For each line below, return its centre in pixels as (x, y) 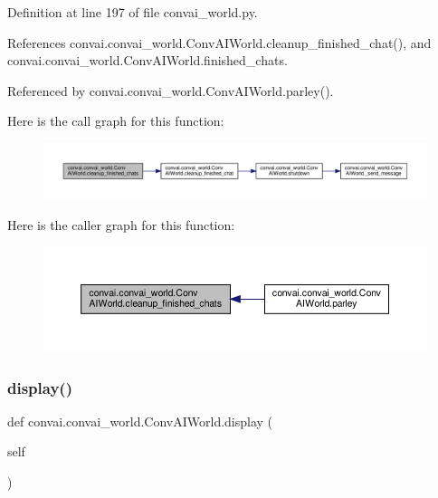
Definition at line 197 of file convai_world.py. (133, 12)
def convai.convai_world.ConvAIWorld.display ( (140, 421)
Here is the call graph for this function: (116, 121)
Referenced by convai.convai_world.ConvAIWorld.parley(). (171, 90)
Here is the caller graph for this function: (121, 224)
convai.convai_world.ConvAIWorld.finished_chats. (148, 60)
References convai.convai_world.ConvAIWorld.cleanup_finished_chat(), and (219, 42)
